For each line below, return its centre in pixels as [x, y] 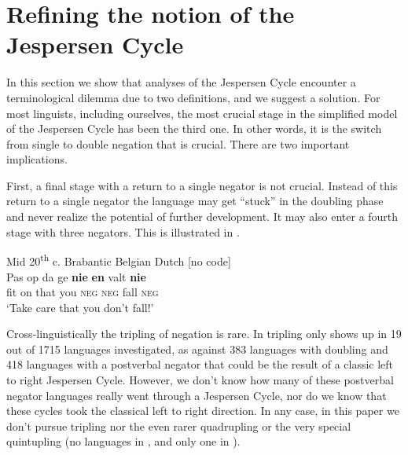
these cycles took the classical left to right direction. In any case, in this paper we [203, 411]
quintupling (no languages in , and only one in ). [123, 441]
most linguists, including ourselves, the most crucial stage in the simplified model [202, 113]
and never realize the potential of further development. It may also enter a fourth [202, 216]
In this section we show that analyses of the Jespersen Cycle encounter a [181, 82]
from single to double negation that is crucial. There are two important [178, 143]
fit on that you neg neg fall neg [83, 292]
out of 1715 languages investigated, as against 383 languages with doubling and [197, 349]
